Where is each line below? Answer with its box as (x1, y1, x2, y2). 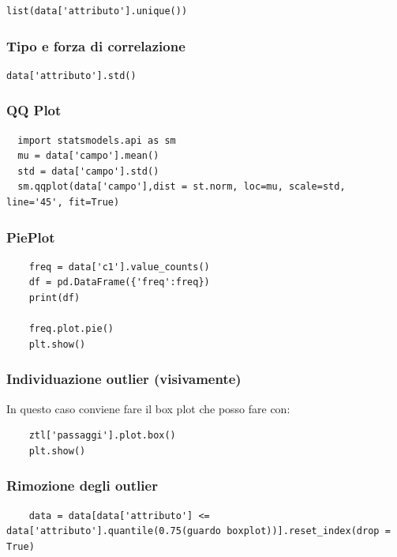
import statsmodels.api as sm (17, 134, 176, 146)
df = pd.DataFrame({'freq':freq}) (28, 277, 210, 288)
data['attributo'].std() (6, 70, 137, 81)
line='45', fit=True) (6, 197, 120, 208)
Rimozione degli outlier (6, 476, 158, 495)
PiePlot (6, 227, 55, 247)
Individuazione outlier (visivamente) (6, 369, 242, 389)
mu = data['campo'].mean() (17, 150, 159, 162)
